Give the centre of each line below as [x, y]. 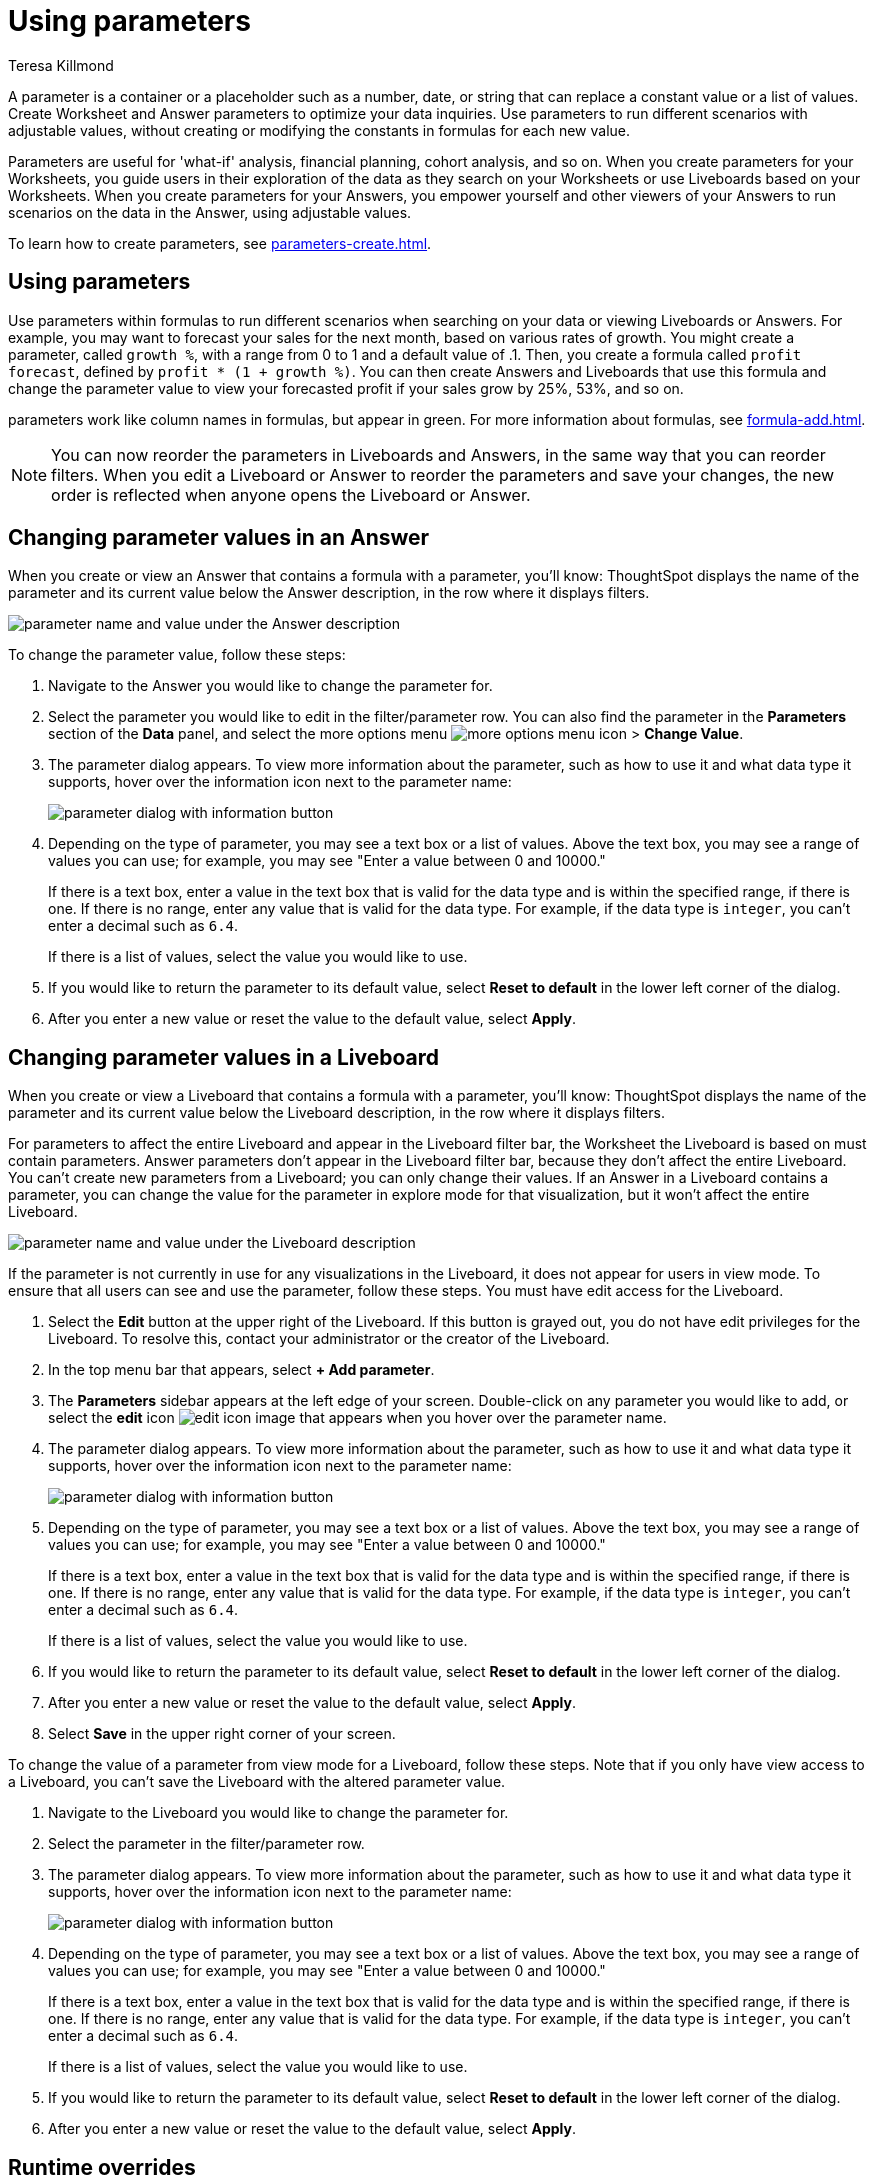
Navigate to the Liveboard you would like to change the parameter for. [278, 1813]
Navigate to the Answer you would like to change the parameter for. [270, 686]
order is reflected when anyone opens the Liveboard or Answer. [291, 494]
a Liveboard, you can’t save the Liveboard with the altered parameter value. [257, 1782]
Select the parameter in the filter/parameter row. [206, 1844]
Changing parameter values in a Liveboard [224, 1057]
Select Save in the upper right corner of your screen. [222, 1734]
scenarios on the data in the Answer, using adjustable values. [210, 212]
